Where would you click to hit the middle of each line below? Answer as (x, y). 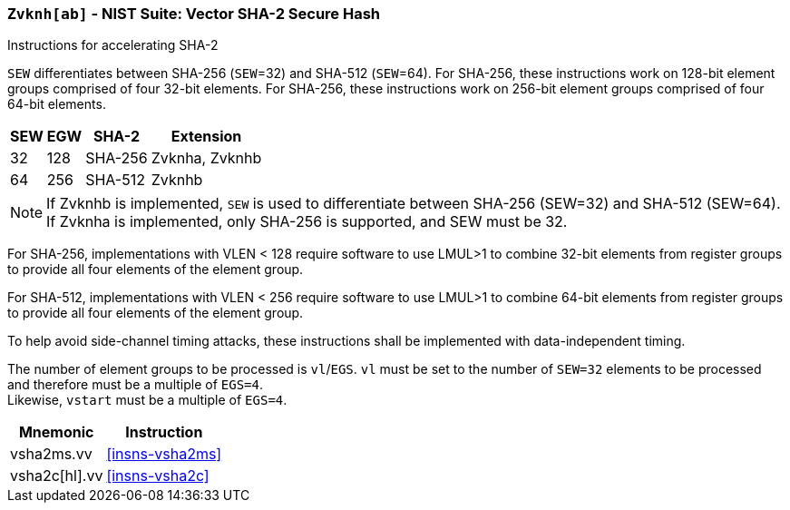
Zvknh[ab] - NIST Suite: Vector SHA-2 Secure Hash (194, 14)
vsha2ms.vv (51, 454)
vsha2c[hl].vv (57, 476)
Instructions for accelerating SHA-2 (113, 45)
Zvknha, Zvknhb (206, 158)
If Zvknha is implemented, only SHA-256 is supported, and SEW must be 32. (307, 222)
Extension (206, 137)
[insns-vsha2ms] (164, 454)
